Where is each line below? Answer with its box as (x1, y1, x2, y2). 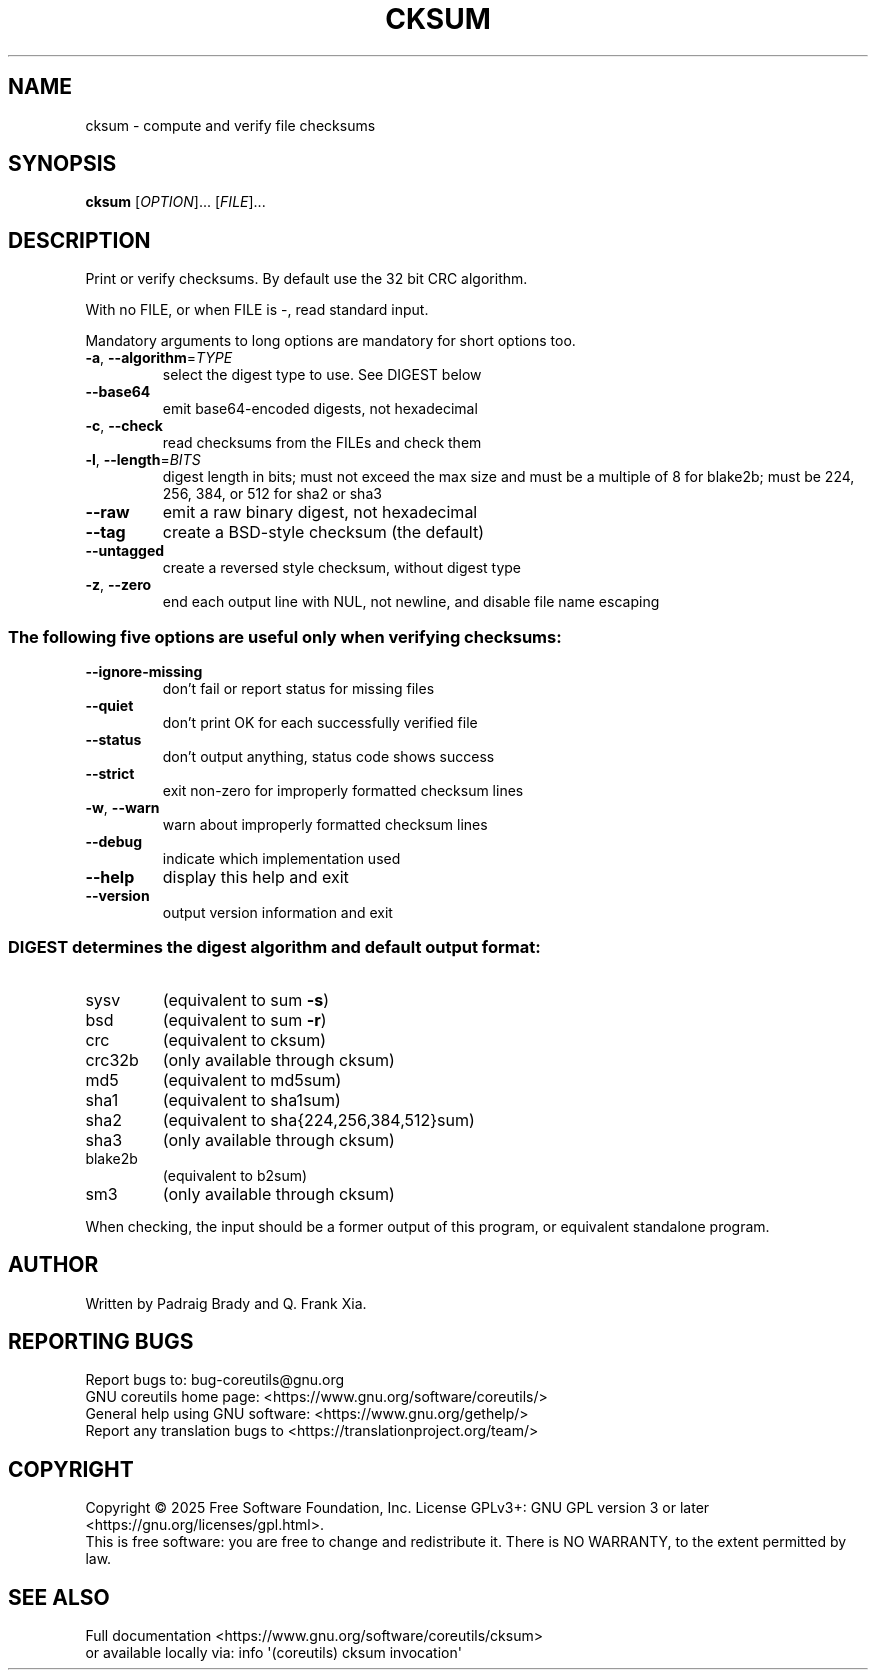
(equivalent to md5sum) (162, 1069, 342, 1090)
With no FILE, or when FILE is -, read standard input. (85, 301, 429, 319)
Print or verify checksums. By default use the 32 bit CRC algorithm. (85, 270, 528, 288)
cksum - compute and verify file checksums (85, 116, 376, 134)
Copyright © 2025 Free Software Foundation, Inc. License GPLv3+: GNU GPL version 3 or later (85, 1499, 710, 1517)
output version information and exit (162, 904, 393, 922)
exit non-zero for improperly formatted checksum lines (162, 782, 524, 800)
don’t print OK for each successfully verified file (162, 714, 478, 732)
